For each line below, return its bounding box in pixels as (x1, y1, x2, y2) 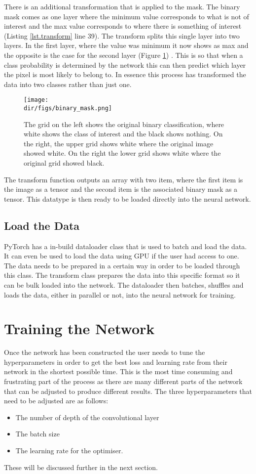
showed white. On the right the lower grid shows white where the (24, 148, 221, 158)
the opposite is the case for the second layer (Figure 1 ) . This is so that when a (4, 49, 243, 60)
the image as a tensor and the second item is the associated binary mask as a (4, 184, 238, 194)
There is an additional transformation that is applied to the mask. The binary (4, 1, 240, 11)
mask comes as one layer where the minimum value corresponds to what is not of (4, 11, 249, 21)
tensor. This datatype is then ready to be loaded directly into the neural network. (4, 193, 251, 204)
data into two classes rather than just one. (4, 79, 132, 89)
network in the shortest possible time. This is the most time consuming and (4, 366, 233, 377)
